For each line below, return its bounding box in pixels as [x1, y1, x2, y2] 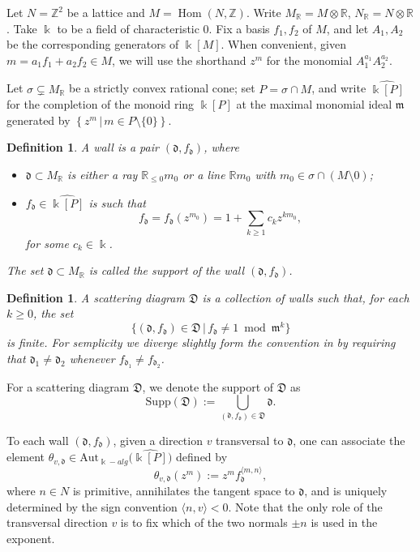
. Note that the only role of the [228, 498, 383, 515]
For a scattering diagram [6, 378, 130, 395]
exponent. [6, 529, 55, 546]
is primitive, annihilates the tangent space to [72, 482, 295, 499]
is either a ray [67, 165, 138, 182]
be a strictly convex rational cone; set [69, 79, 255, 96]
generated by [6, 111, 71, 128]
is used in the [311, 514, 378, 531]
